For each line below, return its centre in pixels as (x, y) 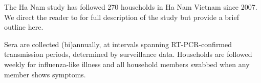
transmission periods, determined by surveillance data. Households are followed (128, 54)
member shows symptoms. (45, 74)
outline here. (24, 27)
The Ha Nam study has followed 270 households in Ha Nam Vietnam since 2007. (131, 7)
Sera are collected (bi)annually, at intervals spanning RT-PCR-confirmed (118, 44)
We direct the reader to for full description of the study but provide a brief (122, 17)
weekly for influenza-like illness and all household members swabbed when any (127, 64)
